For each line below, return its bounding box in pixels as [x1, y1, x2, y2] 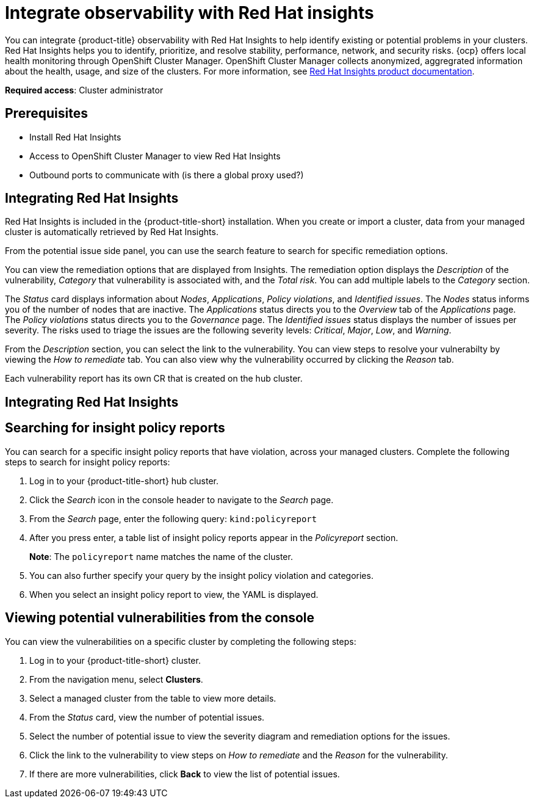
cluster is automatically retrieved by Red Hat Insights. [5, 227, 218, 238]
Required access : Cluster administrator [5, 84, 164, 95]
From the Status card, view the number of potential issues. [29, 711, 265, 722]
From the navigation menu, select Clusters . [29, 674, 203, 685]
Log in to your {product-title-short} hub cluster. [29, 475, 218, 486]
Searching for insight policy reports [5, 420, 225, 436]
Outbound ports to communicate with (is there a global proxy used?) [29, 169, 304, 180]
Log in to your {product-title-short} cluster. [29, 655, 201, 666]
